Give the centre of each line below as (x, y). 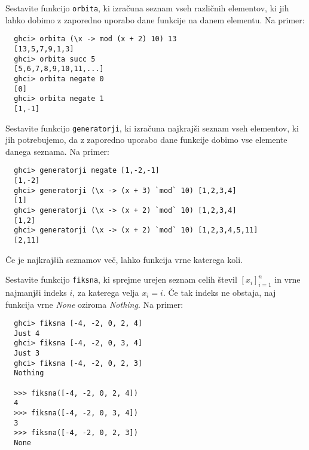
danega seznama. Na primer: (57, 151)
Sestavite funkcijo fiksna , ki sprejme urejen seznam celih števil (121, 279)
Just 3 (27, 353)
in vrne (287, 279)
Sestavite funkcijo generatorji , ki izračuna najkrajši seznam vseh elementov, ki (152, 128)
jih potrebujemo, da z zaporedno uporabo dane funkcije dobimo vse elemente (146, 140)
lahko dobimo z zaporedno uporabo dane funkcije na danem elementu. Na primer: (155, 19)
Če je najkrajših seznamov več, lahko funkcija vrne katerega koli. (124, 259)
